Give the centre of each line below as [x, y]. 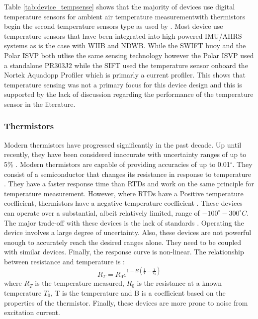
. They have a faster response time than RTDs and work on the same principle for [129, 184]
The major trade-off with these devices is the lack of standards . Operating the [124, 222]
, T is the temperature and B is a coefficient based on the [138, 293]
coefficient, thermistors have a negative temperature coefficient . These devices [123, 203]
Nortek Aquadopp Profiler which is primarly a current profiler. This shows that [125, 75]
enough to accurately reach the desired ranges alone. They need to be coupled [123, 242]
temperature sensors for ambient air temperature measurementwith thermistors [125, 16]
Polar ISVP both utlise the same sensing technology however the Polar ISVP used [129, 55]
